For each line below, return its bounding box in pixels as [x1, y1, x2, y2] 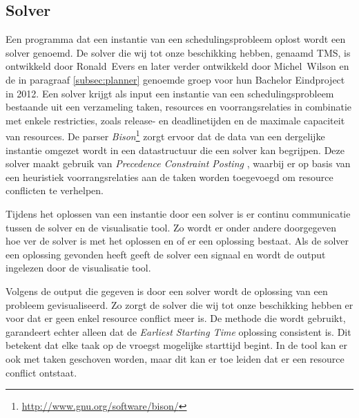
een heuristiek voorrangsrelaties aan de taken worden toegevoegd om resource [6, 169, 333, 184]
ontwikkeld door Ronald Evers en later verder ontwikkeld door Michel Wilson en [6, 59, 349, 73]
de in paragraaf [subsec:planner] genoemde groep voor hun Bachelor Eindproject [6, 72, 345, 86]
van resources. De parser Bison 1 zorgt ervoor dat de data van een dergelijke [6, 127, 325, 144]
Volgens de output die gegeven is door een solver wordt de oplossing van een [6, 283, 328, 298]
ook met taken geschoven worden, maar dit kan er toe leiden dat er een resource [6, 351, 345, 365]
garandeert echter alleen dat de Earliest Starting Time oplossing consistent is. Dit [6, 324, 351, 339]
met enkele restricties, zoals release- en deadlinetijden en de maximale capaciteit [6, 113, 345, 127]
